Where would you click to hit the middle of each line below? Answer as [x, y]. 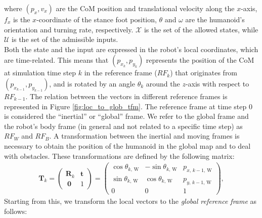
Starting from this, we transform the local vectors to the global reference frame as [130, 201]
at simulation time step [40, 73]
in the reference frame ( [121, 73]
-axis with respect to [217, 83]
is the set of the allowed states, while [201, 29]
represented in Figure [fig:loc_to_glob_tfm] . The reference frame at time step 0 [128, 106]
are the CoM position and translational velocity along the [145, 8]
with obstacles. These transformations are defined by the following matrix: [119, 156]
